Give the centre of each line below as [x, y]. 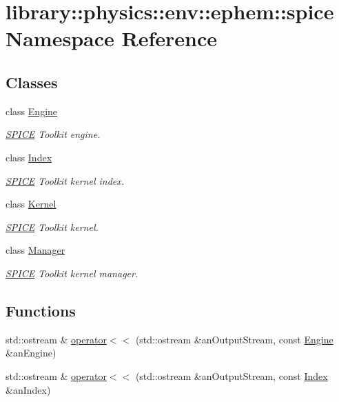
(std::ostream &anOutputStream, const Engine [234, 339]
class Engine [32, 111]
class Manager [35, 250]
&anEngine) [31, 353]
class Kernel [31, 204]
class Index [29, 157]
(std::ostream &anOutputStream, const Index [232, 375]
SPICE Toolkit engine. [53, 134]
